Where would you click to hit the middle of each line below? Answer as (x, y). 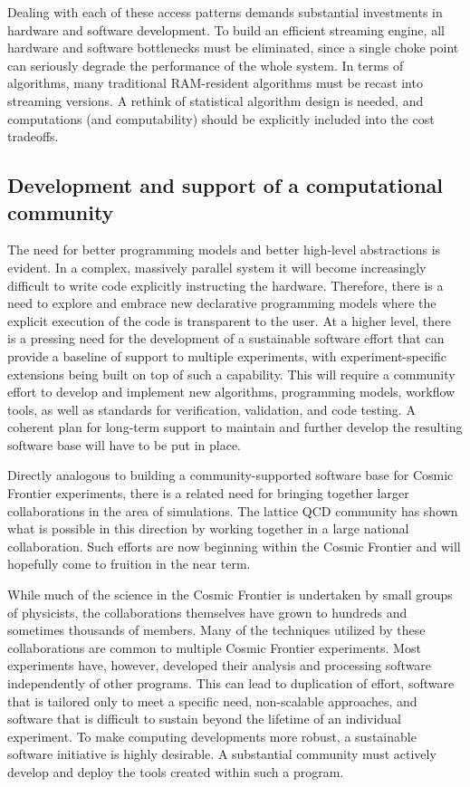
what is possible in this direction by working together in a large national (208, 528)
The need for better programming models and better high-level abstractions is (224, 250)
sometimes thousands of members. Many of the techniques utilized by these (216, 630)
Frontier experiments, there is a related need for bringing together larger (208, 493)
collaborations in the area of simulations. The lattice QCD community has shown (233, 510)
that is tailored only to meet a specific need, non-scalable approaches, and (212, 701)
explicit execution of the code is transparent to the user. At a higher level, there (230, 320)
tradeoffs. (33, 136)
